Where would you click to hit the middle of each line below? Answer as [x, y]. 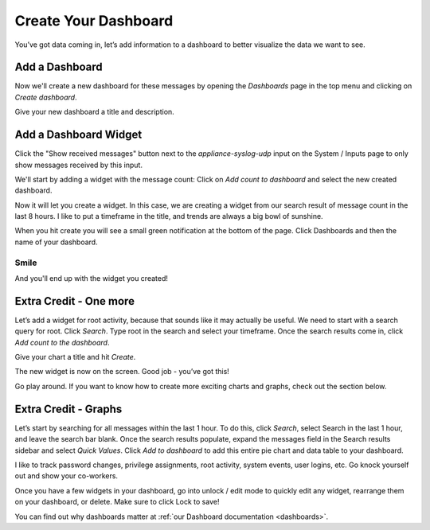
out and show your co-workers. [66, 476]
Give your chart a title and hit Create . [75, 357]
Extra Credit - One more [75, 301]
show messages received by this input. [79, 165]
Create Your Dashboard [94, 21]
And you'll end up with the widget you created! [92, 279]
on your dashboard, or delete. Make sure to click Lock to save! [117, 502]
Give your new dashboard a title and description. [94, 112]
